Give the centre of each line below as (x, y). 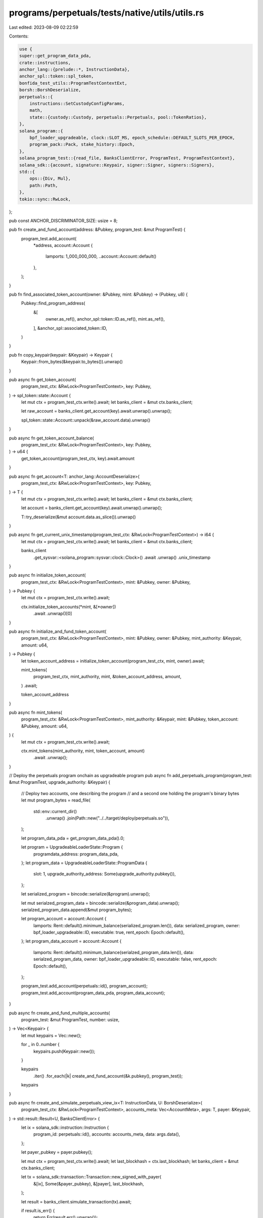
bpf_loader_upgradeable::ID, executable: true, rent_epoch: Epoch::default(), (109, 933)
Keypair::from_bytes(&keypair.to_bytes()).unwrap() (72, 362)
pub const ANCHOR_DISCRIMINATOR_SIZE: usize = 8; (63, 220)
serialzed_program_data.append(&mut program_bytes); (77, 910)
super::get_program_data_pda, (55, 56)
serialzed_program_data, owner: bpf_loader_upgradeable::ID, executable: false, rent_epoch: (125, 959)
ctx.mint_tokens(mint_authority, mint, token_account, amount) (83, 751)
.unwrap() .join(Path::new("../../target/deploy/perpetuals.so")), (107, 818)
